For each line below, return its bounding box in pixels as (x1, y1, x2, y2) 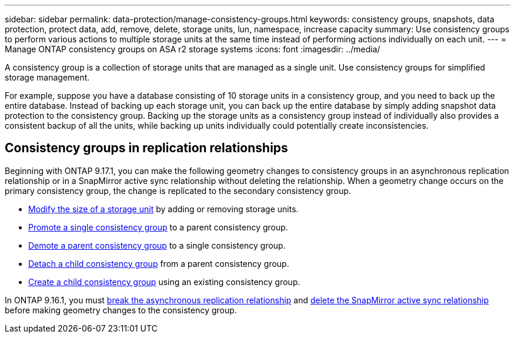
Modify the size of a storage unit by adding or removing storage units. (28, 203, 299, 214)
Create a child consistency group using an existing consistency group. (28, 276, 300, 287)
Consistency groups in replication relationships (5, 140, 288, 156)
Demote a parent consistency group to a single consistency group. (28, 240, 286, 250)
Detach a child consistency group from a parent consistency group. (28, 258, 289, 269)
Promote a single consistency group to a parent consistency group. (28, 222, 288, 232)
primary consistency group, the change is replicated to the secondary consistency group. (5, 185, 352, 196)
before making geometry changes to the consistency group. (5, 304, 237, 315)
